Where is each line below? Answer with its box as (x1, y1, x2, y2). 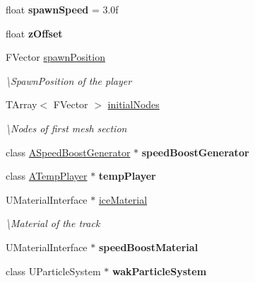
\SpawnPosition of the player (6, 73, 132, 88)
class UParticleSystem (6, 263, 101, 278)
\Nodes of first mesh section (6, 120, 127, 135)
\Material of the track (6, 216, 100, 231)
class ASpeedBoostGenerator (6, 144, 131, 159)
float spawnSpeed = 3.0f (6, 2, 119, 16)
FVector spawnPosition (6, 50, 105, 64)
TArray (6, 97, 37, 112)
